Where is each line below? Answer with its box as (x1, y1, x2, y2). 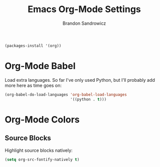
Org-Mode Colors (5, 114, 80, 125)
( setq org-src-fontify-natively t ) (5, 157, 80, 162)
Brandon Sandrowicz (62, 20, 106, 26)
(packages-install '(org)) (5, 43, 62, 48)
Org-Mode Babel (5, 61, 76, 72)
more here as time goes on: (5, 82, 62, 88)
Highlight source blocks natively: (5, 147, 73, 153)
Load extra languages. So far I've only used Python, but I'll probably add (5, 77, 155, 83)
